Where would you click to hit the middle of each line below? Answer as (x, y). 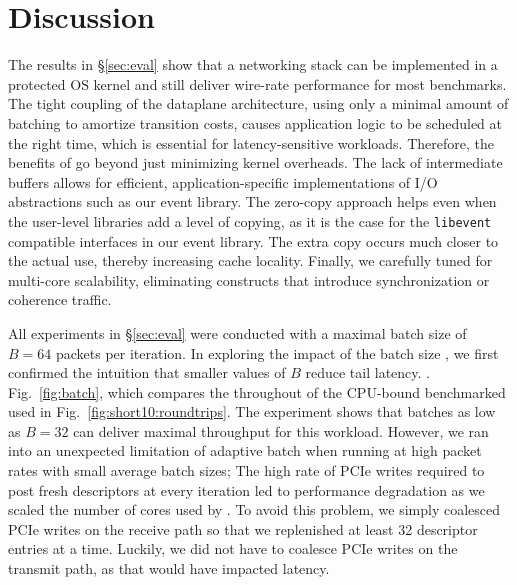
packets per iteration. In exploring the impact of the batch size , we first (277, 352)
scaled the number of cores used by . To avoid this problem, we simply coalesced (254, 509)
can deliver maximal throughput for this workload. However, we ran (281, 430)
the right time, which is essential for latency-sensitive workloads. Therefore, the (251, 142)
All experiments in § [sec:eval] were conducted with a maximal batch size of (237, 332)
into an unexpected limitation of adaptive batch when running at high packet (245, 450)
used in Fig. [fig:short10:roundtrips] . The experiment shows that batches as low (252, 411)
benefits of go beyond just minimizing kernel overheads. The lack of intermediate (255, 162)
